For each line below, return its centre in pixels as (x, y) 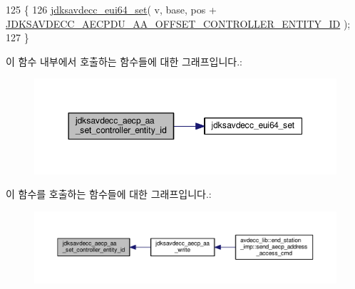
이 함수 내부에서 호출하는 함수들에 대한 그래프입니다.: (124, 61)
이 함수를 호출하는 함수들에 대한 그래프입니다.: (109, 194)
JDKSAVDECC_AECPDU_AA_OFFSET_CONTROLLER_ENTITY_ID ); (178, 23)
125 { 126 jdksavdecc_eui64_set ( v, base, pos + (111, 9)
